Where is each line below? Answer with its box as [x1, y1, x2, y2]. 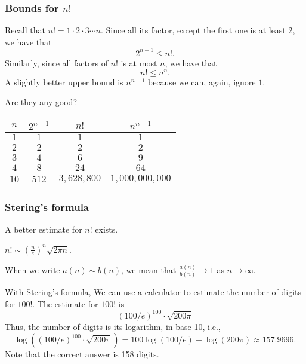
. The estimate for [32, 297, 98, 310]
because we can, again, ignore [147, 75, 256, 88]
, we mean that [121, 263, 177, 276]
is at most [120, 56, 157, 69]
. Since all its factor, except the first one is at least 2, [100, 24, 295, 36]
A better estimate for [5, 222, 82, 235]
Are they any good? [5, 96, 77, 108]
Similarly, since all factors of [5, 56, 108, 69]
